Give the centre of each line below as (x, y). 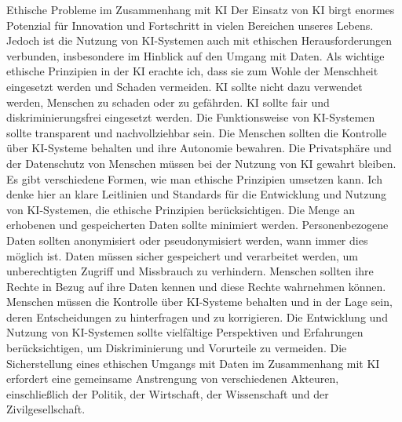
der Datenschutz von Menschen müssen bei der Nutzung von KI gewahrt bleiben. (201, 163)
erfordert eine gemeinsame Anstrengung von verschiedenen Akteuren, (173, 378)
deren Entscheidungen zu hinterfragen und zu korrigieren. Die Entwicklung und (197, 316)
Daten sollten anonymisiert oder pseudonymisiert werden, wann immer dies (187, 240)
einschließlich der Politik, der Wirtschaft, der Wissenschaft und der (168, 393)
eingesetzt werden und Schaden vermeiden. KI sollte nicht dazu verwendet (185, 86)
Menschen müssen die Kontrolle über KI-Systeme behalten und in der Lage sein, (199, 302)
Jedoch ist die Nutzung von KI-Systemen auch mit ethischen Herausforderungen (199, 40)
